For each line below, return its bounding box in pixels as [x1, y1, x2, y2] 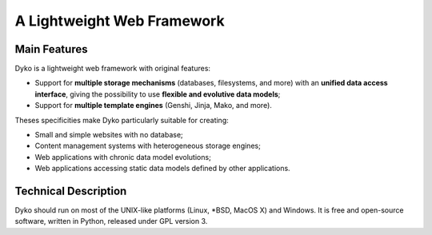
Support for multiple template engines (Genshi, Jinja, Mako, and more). [34, 101, 272, 110]
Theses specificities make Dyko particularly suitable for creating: [14, 115, 229, 125]
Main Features [14, 42, 88, 56]
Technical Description [14, 185, 127, 197]
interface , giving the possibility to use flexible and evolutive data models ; [34, 89, 281, 99]
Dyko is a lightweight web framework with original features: [14, 64, 211, 74]
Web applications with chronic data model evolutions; [34, 152, 211, 161]
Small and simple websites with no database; [34, 130, 183, 140]
